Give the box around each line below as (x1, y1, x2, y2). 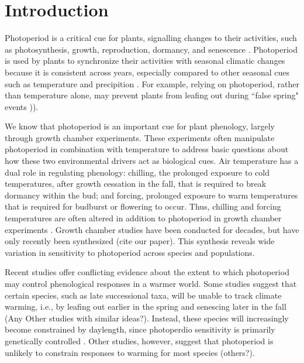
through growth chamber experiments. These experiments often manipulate (5, 131, 275, 143)
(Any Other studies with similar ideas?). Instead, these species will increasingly (5, 311, 289, 324)
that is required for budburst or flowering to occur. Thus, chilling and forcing (5, 200, 281, 213)
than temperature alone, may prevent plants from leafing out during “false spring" (5, 89, 299, 101)
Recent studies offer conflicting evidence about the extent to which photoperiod (5, 266, 289, 278)
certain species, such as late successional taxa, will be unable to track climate (5, 289, 282, 301)
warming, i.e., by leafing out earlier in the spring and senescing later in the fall (5, 300, 286, 313)
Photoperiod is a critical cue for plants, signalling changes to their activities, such (5, 32, 297, 44)
